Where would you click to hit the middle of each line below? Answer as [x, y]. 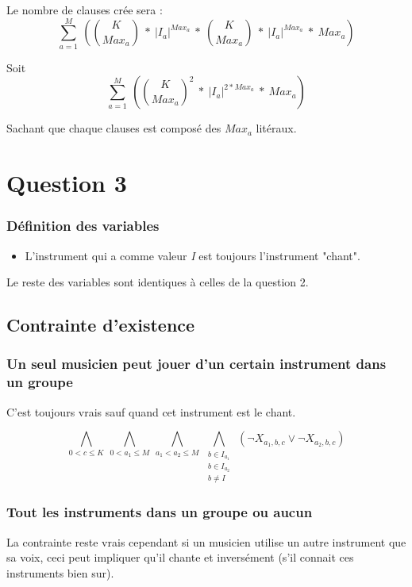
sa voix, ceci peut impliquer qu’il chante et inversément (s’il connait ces [180, 557]
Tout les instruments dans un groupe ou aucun [160, 512]
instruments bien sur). [60, 572]
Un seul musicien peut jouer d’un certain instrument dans [196, 364]
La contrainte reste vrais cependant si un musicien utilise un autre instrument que [206, 541]
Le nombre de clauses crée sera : [85, 10]
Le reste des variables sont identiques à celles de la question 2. [158, 282]
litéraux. [276, 128]
